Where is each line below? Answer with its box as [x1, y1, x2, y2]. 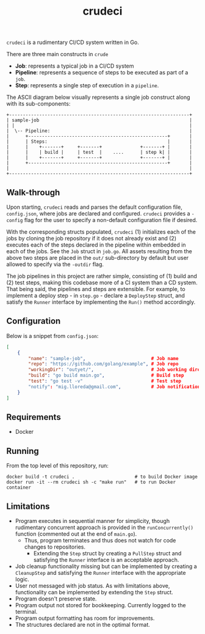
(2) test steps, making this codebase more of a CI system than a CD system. [6, 279, 198, 286]
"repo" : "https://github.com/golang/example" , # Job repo [28, 361, 179, 367]
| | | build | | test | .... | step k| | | [6, 149, 192, 156]
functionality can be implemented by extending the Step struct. [15, 589, 174, 596]
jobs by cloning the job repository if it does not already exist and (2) [6, 235, 177, 242]
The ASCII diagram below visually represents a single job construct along [6, 93, 190, 101]
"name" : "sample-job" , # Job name [28, 355, 179, 361]
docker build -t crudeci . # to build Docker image [6, 474, 198, 480]
